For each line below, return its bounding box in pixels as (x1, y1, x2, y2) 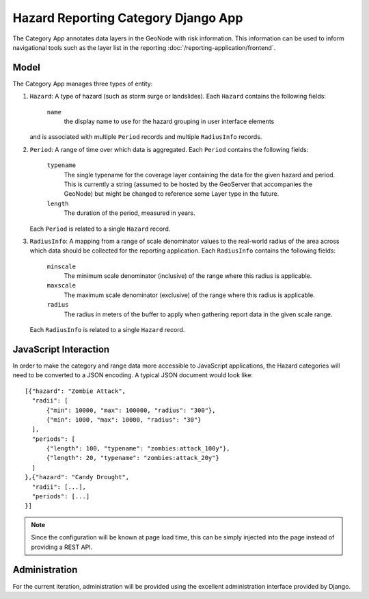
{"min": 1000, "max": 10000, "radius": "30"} (46, 416, 202, 424)
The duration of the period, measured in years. (64, 209, 195, 217)
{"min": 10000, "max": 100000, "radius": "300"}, (46, 406, 216, 414)
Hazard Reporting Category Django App (12, 10, 243, 25)
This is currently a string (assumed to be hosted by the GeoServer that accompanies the (64, 180, 312, 188)
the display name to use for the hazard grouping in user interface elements (64, 117, 275, 126)
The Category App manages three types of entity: (12, 79, 153, 88)
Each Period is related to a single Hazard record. (29, 225, 171, 233)
